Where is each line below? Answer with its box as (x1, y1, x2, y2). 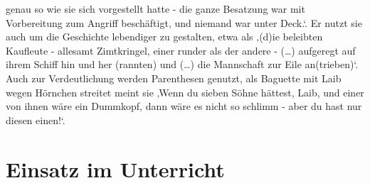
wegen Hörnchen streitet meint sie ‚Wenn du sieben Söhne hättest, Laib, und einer (6, 84, 364, 99)
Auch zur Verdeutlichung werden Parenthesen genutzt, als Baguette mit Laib (6, 70, 342, 85)
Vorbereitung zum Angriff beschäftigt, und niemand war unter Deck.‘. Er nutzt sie (6, 15, 362, 30)
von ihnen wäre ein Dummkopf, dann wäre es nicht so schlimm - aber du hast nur (6, 99, 362, 113)
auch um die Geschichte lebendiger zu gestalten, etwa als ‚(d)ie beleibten (6, 29, 323, 44)
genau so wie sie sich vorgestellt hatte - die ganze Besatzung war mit (6, 1, 305, 16)
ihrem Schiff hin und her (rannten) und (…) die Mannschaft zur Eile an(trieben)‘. (6, 57, 359, 72)
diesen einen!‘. (6, 112, 65, 127)
